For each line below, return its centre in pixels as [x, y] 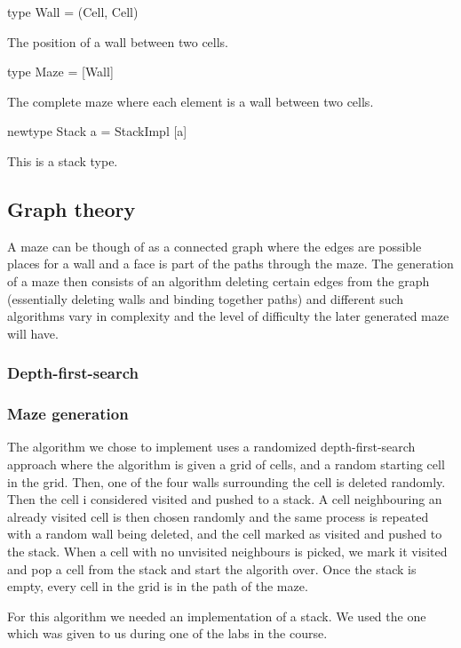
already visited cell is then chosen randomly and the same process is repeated [218, 516]
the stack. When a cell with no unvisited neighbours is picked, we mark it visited [227, 551]
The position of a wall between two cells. [118, 41]
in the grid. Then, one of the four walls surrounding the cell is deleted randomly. [227, 481]
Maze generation [68, 414]
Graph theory [72, 208]
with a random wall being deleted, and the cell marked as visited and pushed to [225, 534]
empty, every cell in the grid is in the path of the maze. [158, 586]
